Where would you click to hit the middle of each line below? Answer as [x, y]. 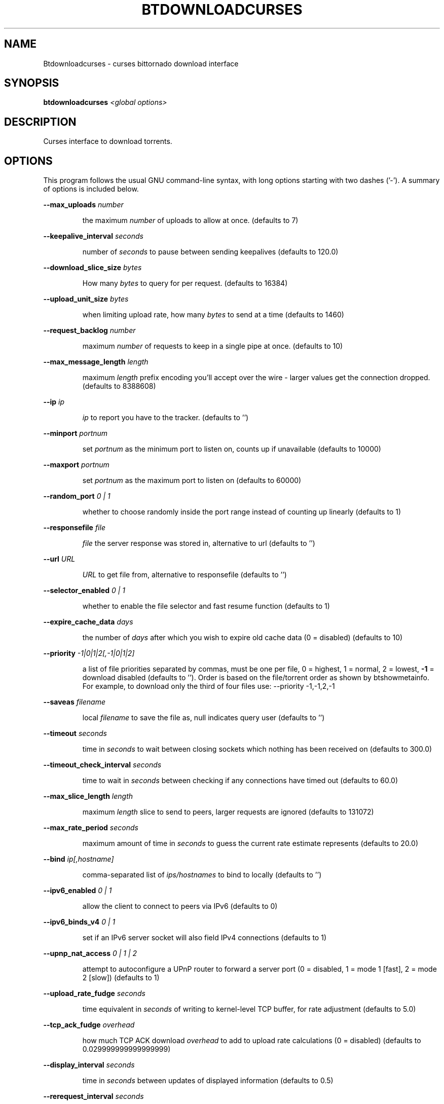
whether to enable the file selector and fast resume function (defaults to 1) [206, 606]
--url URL [59, 559]
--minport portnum [76, 433]
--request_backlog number [89, 330]
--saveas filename [75, 702]
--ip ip [54, 402]
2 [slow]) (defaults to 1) [121, 978]
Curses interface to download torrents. [108, 141]
